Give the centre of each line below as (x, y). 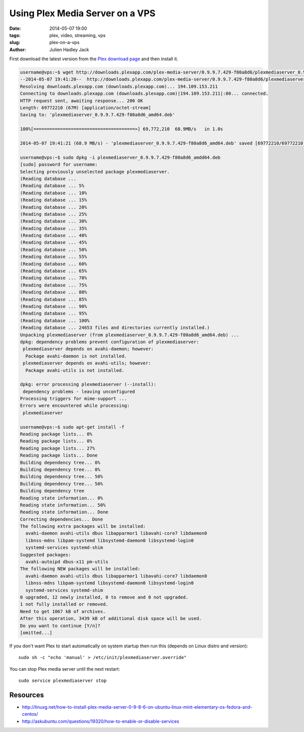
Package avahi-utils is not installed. (75, 370)
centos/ (30, 714)
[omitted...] (36, 633)
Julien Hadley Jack (69, 49)
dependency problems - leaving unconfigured (79, 391)
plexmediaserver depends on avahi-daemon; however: (88, 349)
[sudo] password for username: (59, 164)
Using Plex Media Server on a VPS (82, 13)
